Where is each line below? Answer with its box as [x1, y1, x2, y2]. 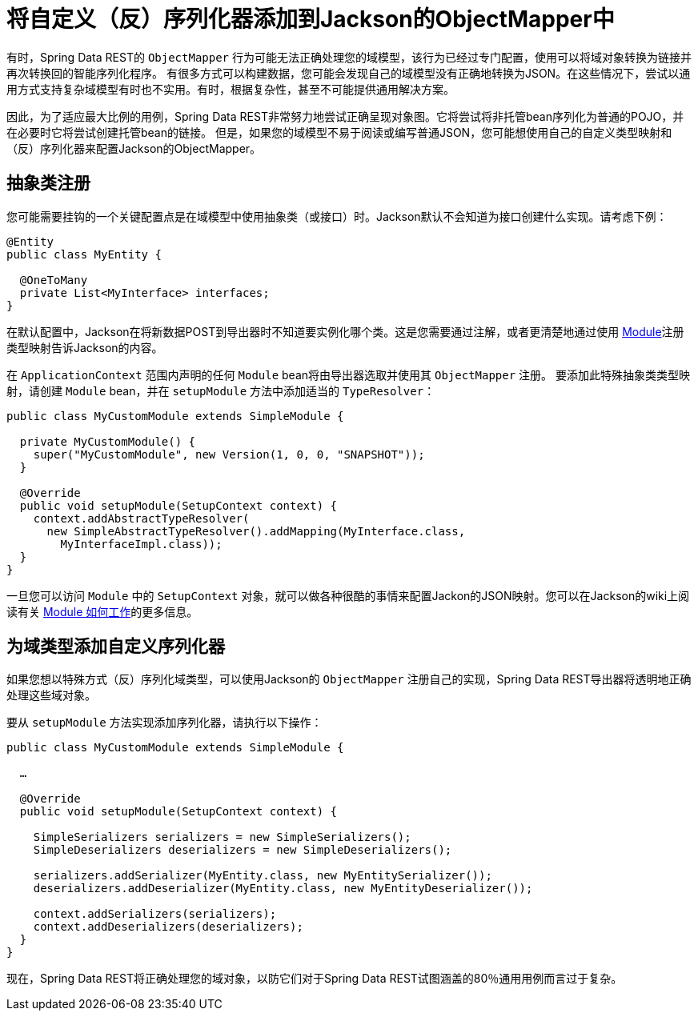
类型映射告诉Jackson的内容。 [6, 340, 163, 354]
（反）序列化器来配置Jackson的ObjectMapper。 [6, 141, 262, 155]
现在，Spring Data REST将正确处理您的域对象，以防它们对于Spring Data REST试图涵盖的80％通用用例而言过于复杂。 [6, 971, 623, 986]
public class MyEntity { [6, 247, 162, 261]
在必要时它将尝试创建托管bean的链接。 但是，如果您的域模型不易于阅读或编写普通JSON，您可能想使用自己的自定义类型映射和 [6, 125, 672, 139]
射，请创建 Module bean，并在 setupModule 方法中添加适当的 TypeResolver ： [6, 383, 435, 398]
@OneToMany [19, 273, 88, 286]
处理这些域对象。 [6, 688, 96, 703]
